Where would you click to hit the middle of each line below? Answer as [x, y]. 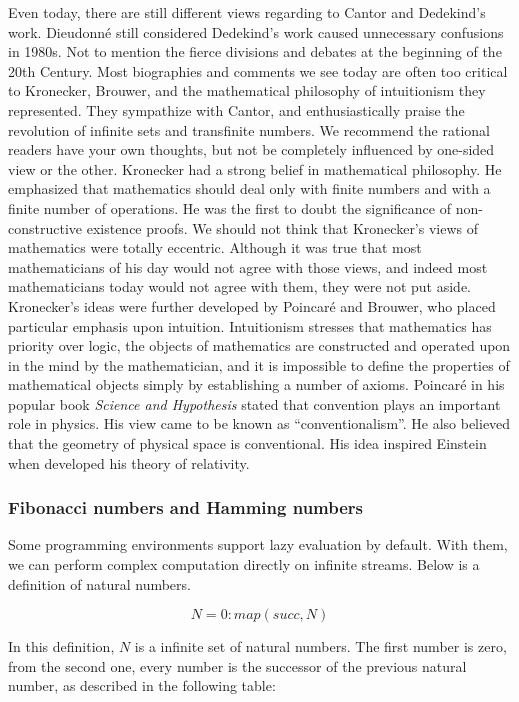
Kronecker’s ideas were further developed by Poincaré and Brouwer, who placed [252, 305]
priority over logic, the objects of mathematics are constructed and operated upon [259, 345]
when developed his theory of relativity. [129, 462]
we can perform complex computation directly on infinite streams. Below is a [244, 564]
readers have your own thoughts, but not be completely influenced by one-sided [251, 149]
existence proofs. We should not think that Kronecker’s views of [282, 227]
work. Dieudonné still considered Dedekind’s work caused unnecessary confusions [256, 31]
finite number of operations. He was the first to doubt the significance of [229, 207]
